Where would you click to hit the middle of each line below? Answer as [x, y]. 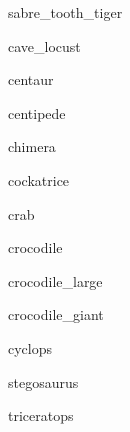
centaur [31, 79]
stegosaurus [43, 381]
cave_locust [44, 45]
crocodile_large [55, 280]
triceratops [41, 415]
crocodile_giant [56, 314]
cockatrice [39, 179]
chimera [32, 146]
